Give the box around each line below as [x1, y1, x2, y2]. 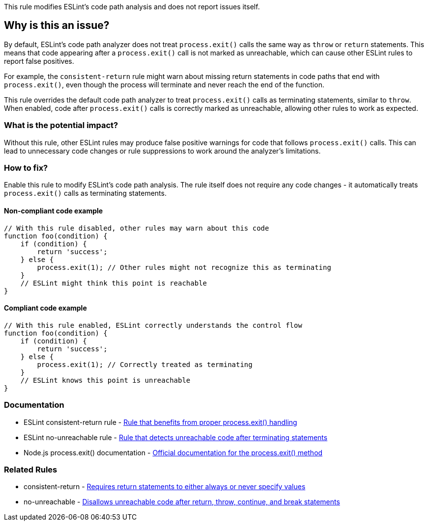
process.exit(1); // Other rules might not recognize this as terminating [37, 263, 331, 271]
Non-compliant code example [4, 206, 103, 215]
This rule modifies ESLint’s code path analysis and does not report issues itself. [4, 2, 260, 11]
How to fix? [4, 162, 48, 173]
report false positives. [4, 56, 74, 65]
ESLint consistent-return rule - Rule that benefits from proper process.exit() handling [24, 418, 297, 426]
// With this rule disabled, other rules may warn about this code [4, 224, 269, 232]
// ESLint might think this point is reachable [20, 279, 207, 287]
